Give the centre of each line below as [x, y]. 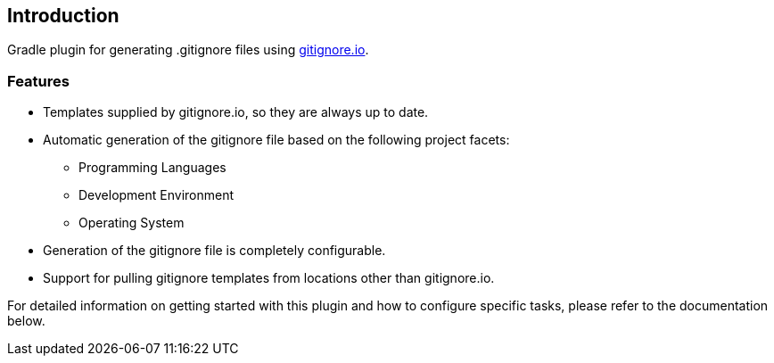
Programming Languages [152, 168]
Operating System [132, 223]
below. [26, 321]
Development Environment [156, 195]
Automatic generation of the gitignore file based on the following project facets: [276, 140]
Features [38, 81]
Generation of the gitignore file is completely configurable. [214, 251]
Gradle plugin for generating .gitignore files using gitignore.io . [188, 50]
